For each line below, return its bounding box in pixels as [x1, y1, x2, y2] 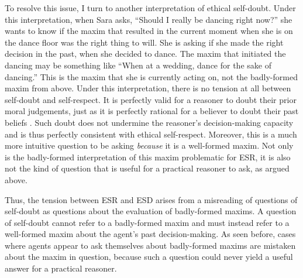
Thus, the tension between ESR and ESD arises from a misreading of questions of [5, 193, 298, 205]
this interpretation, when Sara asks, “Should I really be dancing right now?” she [5, 13, 292, 25]
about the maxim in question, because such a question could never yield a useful [5, 250, 293, 263]
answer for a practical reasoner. [5, 262, 117, 274]
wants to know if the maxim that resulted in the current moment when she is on [5, 25, 293, 37]
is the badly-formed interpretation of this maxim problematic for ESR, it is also [5, 150, 291, 163]
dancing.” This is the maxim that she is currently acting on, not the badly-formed [5, 70, 298, 83]
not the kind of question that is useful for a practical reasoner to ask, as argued [5, 162, 290, 174]
